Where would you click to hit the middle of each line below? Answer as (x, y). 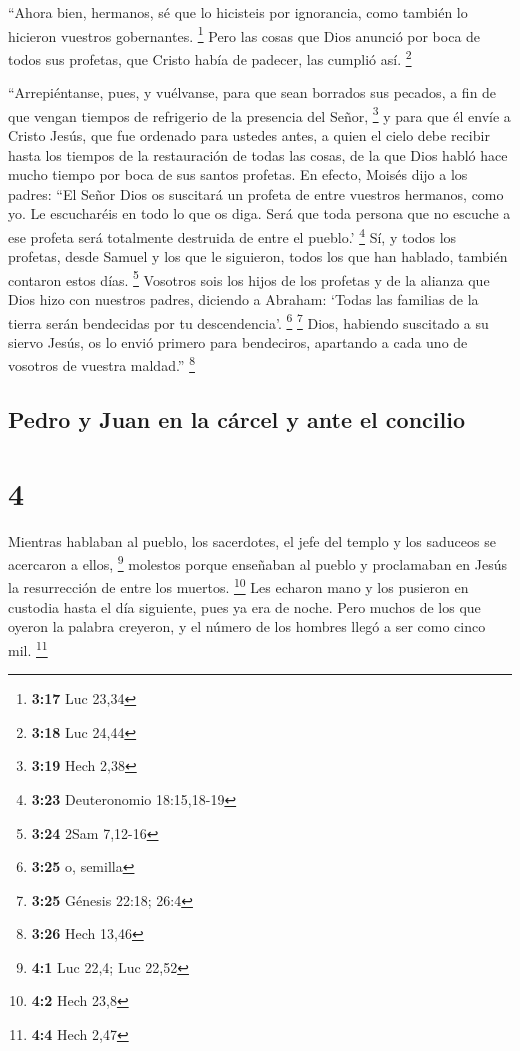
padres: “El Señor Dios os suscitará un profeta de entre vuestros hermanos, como (256, 193)
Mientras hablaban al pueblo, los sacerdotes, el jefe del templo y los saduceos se (252, 540)
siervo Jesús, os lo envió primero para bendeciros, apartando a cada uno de (238, 341)
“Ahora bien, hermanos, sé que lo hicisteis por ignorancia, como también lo (238, 12)
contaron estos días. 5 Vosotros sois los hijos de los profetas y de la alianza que (249, 278)
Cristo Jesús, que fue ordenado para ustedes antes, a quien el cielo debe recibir (249, 134)
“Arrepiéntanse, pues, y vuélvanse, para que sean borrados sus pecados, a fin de (252, 92)
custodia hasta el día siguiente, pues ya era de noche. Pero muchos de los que (244, 606)
